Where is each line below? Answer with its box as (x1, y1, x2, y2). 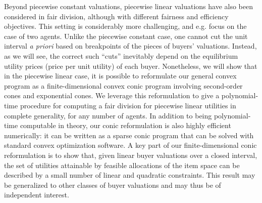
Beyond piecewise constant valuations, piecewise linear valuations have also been (4, 1, 253, 11)
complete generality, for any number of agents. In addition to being (4, 110, 212, 120)
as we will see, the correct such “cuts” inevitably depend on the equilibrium (4, 50, 238, 61)
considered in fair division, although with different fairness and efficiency (4, 11, 229, 21)
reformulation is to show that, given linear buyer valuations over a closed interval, (4, 149, 257, 160)
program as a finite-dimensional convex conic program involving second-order (4, 80, 243, 91)
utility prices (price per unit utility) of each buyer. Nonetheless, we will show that (4, 60, 257, 71)
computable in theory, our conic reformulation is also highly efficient (20, 120, 231, 131)
